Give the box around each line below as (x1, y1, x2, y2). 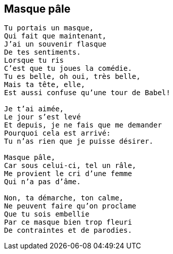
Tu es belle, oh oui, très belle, (4, 72, 141, 81)
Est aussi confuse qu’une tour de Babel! (4, 89, 170, 97)
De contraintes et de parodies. (4, 226, 132, 235)
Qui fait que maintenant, (4, 32, 107, 40)
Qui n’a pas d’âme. (4, 178, 81, 186)
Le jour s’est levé (4, 113, 81, 121)
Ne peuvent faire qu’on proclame (4, 202, 137, 210)
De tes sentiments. (4, 48, 81, 57)
